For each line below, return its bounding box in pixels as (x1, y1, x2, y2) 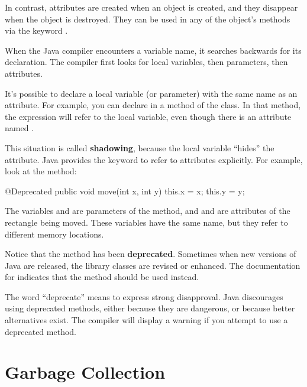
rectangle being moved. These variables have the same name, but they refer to (5, 216, 288, 228)
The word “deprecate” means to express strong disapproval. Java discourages (5, 290, 283, 303)
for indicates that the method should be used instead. (5, 271, 199, 283)
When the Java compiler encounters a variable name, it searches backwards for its (5, 44, 302, 56)
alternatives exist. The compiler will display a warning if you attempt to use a (5, 314, 288, 326)
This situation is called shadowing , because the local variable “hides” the (5, 141, 274, 154)
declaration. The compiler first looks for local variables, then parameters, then (5, 56, 288, 68)
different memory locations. (5, 227, 104, 240)
